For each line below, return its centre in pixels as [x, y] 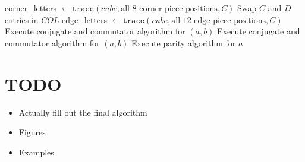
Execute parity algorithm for [184, 42]
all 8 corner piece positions [169, 9]
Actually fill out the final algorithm [83, 112]
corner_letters [31, 8]
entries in [22, 19]
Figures [32, 132]
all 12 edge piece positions [219, 20]
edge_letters [85, 19]
